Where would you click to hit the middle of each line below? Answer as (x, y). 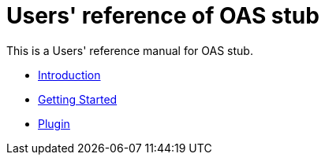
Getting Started (78, 99)
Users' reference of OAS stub (163, 16)
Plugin (54, 123)
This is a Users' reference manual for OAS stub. (130, 50)
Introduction (69, 75)
